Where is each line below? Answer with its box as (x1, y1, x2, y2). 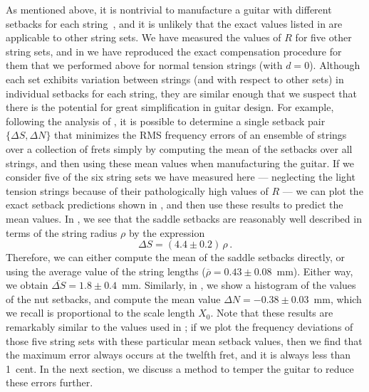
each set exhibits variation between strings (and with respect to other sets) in (6, 71, 344, 86)
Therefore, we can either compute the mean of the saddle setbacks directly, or (6, 250, 345, 265)
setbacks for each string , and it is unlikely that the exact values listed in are (6, 16, 343, 31)
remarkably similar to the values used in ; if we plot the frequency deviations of (6, 319, 353, 334)
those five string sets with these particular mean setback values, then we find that (6, 333, 363, 348)
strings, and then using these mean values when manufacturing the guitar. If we (6, 155, 354, 170)
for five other (295, 30, 352, 45)
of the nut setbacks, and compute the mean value (6, 291, 221, 306)
